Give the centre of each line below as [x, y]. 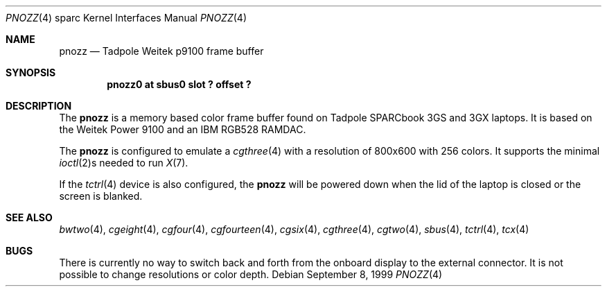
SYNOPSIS [31, 72]
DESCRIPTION [39, 106]
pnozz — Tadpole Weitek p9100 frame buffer [161, 51]
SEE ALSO [29, 217]
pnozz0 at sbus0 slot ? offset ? [179, 84]
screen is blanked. [101, 196]
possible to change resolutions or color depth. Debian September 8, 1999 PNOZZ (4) [251, 274]
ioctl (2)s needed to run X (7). [124, 163]
